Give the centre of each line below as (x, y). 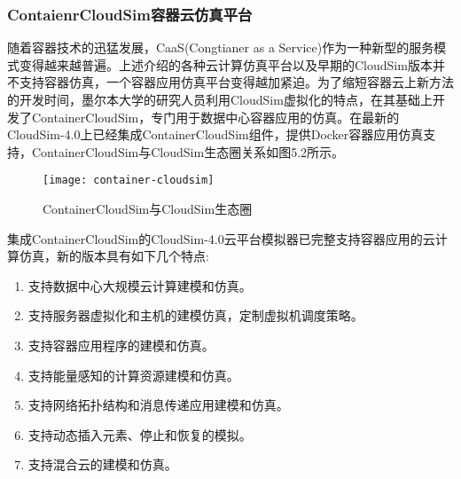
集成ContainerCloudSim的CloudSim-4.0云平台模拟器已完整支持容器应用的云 (221, 238)
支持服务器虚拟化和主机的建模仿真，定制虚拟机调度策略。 (195, 315)
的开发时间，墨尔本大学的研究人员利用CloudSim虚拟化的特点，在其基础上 (220, 99)
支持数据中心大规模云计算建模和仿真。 (140, 285)
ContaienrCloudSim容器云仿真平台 (130, 14)
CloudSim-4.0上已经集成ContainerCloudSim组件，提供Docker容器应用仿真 (215, 134)
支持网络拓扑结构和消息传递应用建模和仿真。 (158, 405)
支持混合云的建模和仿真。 (102, 464)
